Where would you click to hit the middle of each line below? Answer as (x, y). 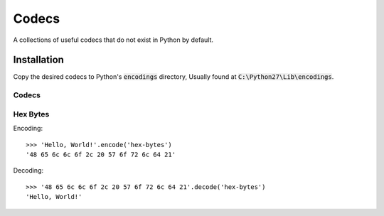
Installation (38, 60)
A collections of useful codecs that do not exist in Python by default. (113, 40)
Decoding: (28, 171)
